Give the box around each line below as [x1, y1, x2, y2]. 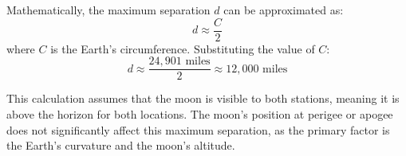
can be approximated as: [223, 2, 344, 18]
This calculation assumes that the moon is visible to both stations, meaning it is [6, 90, 400, 107]
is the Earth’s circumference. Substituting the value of [50, 40, 315, 57]
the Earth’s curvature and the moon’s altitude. [6, 137, 235, 154]
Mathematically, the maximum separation [6, 2, 211, 18]
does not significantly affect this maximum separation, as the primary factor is [6, 121, 390, 138]
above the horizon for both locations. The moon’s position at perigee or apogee [6, 105, 393, 122]
